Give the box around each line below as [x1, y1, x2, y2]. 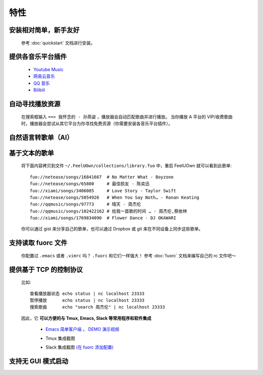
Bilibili [33, 87, 46, 93]
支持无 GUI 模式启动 [9, 357, 68, 365]
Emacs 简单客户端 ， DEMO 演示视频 [45, 326, 119, 332]
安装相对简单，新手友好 [9, 26, 80, 34]
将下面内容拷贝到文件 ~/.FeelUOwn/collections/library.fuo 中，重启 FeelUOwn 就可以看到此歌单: [21, 163, 232, 168]
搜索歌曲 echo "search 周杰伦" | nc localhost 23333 [30, 304, 165, 310]
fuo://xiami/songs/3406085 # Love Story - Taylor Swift [30, 188, 176, 193]
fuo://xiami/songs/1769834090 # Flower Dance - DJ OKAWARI [30, 215, 176, 221]
